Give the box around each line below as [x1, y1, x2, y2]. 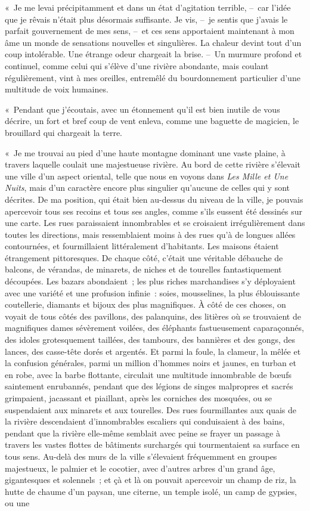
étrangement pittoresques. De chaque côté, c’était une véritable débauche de [5, 251, 283, 264]
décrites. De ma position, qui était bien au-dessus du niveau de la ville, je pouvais [5, 193, 303, 205]
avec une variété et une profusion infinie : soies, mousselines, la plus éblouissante [5, 286, 300, 299]
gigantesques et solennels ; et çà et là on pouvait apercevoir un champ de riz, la [5, 473, 296, 486]
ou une [5, 497, 30, 509]
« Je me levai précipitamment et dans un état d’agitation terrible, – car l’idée [5, 1, 291, 13]
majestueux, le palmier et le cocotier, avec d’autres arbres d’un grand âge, [5, 462, 275, 474]
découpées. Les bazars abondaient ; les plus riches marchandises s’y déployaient [5, 275, 296, 287]
